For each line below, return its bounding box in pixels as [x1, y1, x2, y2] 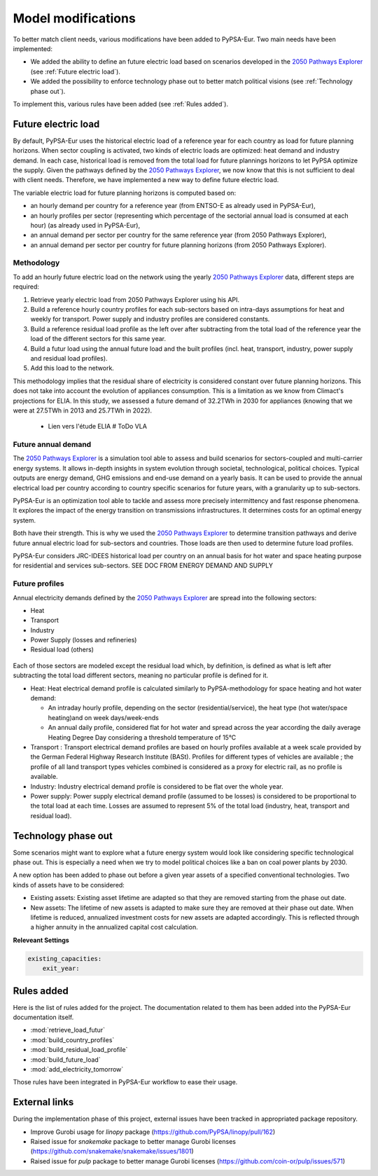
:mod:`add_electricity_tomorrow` [30, 1065, 124, 1073]
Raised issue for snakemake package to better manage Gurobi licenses [30, 1137, 236, 1146]
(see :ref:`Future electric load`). [30, 67, 120, 76]
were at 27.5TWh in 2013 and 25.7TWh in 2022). [13, 406, 153, 415]
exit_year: [42, 964, 80, 973]
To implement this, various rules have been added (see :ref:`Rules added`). [13, 99, 229, 108]
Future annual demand [13, 440, 92, 450]
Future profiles [13, 579, 64, 588]
